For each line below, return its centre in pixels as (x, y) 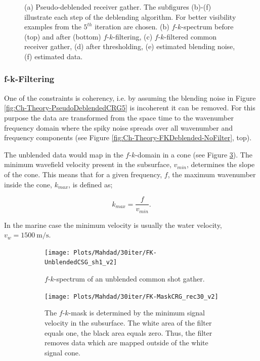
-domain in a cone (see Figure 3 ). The (194, 154)
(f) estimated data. (54, 56)
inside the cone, (28, 184)
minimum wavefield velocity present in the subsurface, (88, 164)
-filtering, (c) (133, 36)
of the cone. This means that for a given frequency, (83, 174)
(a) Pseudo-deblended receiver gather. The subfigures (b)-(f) (118, 7)
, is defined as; (91, 184)
